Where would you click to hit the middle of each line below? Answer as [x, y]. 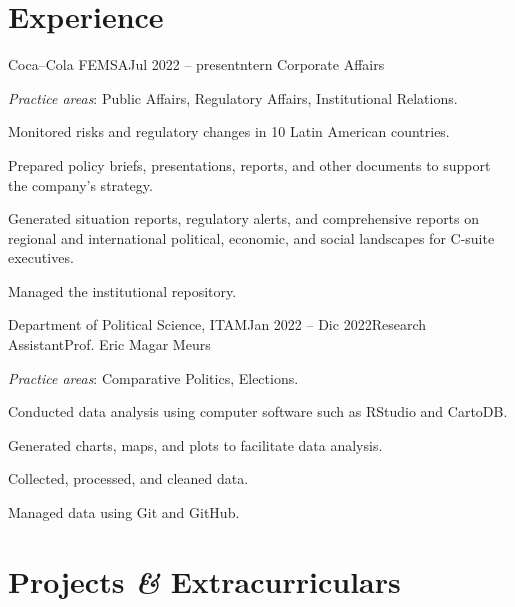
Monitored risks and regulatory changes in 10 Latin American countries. [229, 131]
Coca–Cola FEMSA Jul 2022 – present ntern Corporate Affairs [196, 64]
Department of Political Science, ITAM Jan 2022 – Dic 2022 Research [217, 324]
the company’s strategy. [80, 184]
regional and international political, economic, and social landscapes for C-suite [251, 237]
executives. [41, 257]
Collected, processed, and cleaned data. [128, 478]
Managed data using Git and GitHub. [124, 512]
